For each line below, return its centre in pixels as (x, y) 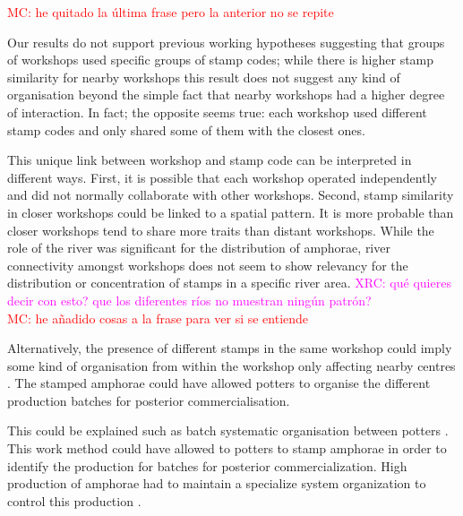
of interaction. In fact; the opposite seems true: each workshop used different (217, 112)
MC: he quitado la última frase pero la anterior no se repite (171, 12)
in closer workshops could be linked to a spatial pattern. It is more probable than (231, 212)
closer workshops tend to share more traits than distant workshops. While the (221, 230)
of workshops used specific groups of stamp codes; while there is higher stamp (221, 60)
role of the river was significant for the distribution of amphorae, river (199, 248)
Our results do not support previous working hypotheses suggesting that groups (226, 42)
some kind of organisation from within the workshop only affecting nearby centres (231, 365)
